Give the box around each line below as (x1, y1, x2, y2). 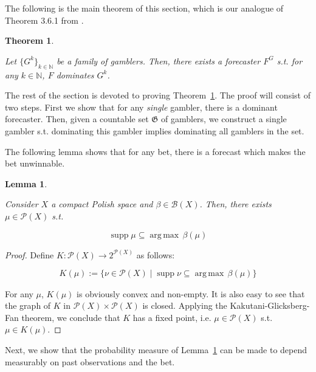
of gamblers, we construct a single (160, 112, 287, 125)
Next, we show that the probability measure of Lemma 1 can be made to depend (5, 343, 307, 356)
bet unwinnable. (5, 157, 65, 170)
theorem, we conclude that (21, 311, 120, 323)
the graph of (5, 299, 51, 312)
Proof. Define (5, 248, 54, 261)
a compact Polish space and (51, 198, 153, 210)
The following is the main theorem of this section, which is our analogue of (5, 2, 284, 14)
